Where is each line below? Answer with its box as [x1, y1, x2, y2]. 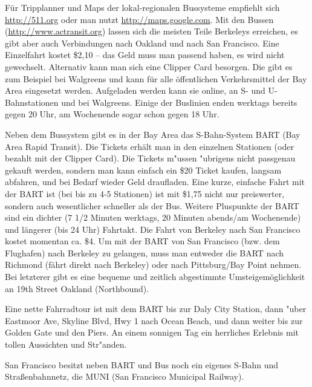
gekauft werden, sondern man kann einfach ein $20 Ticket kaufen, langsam [5, 163, 282, 176]
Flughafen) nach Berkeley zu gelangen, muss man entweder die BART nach [5, 246, 284, 259]
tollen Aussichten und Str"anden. [5, 338, 127, 351]
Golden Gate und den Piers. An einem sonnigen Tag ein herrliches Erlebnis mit [5, 326, 299, 339]
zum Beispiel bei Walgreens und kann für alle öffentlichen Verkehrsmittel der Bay [5, 72, 307, 85]
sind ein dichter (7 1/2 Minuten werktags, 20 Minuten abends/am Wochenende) [5, 211, 301, 224]
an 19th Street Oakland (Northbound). [5, 282, 149, 294]
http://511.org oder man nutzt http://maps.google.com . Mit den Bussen [5, 13, 274, 25]
